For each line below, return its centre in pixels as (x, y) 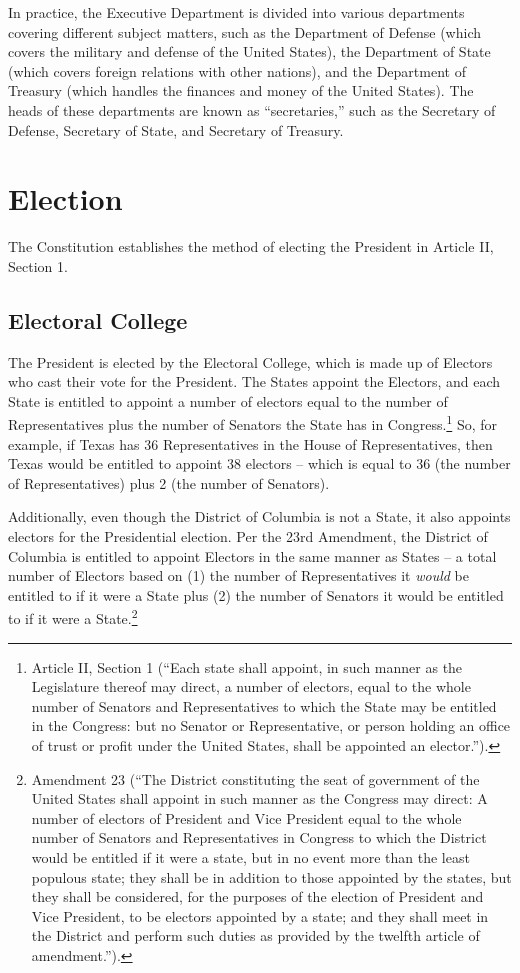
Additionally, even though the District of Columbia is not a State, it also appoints (259, 516)
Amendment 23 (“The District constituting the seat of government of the (255, 778)
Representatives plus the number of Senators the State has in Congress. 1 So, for (252, 423)
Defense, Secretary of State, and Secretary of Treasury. (176, 129)
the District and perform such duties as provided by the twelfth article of (255, 935)
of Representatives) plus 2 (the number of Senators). (169, 482)
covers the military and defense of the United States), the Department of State (249, 51)
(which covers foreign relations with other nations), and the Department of (237, 70)
